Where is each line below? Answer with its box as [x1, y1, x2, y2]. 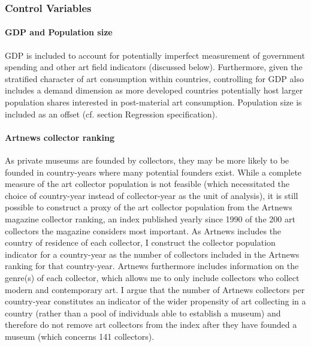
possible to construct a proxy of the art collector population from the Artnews [5, 201, 292, 213]
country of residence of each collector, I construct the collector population [5, 236, 276, 249]
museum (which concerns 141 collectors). [5, 330, 155, 342]
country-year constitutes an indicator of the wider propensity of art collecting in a [5, 295, 306, 307]
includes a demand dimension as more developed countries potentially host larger [5, 84, 303, 96]
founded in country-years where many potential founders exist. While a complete [5, 165, 302, 178]
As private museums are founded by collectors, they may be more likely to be [5, 154, 289, 166]
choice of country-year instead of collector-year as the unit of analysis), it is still [5, 189, 298, 201]
